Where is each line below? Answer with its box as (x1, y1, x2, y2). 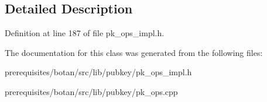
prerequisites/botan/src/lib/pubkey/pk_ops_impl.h (5, 66, 192, 78)
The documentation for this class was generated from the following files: (5, 46, 263, 58)
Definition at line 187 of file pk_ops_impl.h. (5, 27, 165, 39)
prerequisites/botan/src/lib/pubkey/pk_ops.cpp (5, 85, 178, 97)
